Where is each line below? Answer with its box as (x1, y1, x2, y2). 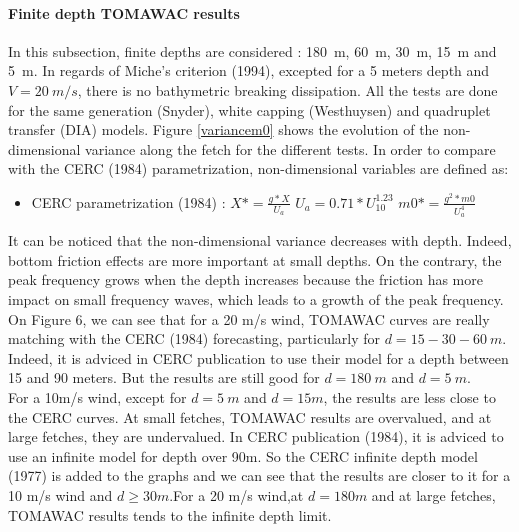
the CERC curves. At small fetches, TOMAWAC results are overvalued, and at (8, 406, 492, 427)
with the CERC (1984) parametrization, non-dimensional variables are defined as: (8, 158, 509, 179)
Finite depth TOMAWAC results (8, 2, 240, 23)
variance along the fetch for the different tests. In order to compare (85, 138, 496, 159)
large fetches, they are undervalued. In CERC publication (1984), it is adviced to (8, 426, 504, 447)
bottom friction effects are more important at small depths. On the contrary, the (8, 249, 502, 270)
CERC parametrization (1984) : (31, 191, 226, 212)
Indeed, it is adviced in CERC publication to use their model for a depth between (8, 347, 509, 368)
